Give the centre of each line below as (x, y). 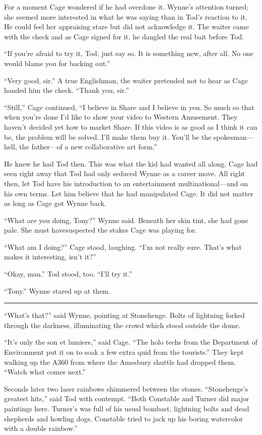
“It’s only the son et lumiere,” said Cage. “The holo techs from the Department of (131, 342)
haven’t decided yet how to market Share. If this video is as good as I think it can (131, 126)
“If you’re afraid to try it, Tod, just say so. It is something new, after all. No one (129, 53)
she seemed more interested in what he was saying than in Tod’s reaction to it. (126, 16)
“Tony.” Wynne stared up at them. (57, 290)
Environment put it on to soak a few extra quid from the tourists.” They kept (124, 352)
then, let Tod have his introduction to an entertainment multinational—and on (126, 183)
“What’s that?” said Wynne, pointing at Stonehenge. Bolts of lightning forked (124, 315)
